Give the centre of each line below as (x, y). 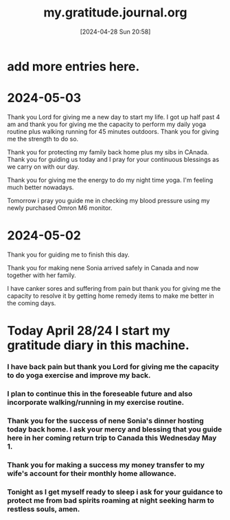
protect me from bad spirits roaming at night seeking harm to (111, 500)
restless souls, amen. (44, 509)
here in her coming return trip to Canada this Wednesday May (112, 438)
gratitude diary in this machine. (99, 345)
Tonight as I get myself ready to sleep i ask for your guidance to (115, 492)
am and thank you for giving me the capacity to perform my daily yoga (107, 124)
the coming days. (32, 303)
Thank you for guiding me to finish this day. (68, 255)
